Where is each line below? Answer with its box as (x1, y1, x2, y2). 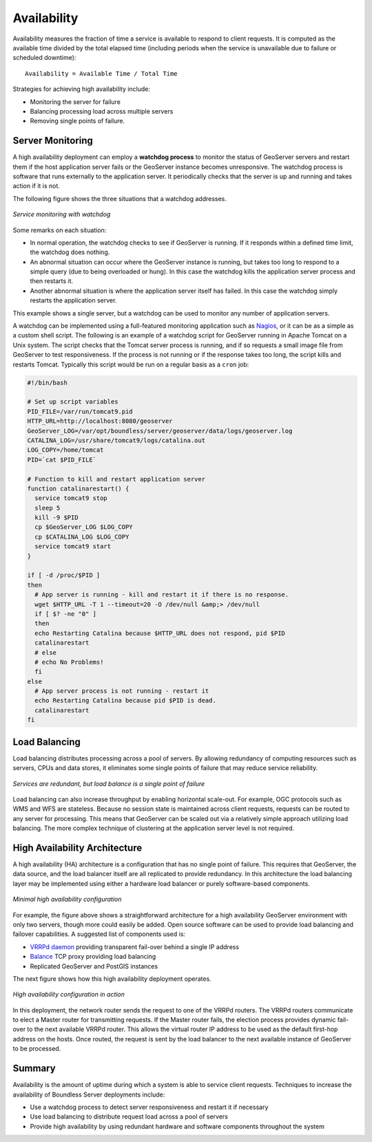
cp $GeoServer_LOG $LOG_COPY (34, 523, 134, 531)
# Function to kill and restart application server (27, 475, 206, 483)
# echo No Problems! (34, 658, 104, 666)
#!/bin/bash (27, 379, 68, 386)
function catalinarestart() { (27, 484, 130, 492)
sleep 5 (34, 503, 61, 512)
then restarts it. (30, 277, 74, 285)
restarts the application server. (30, 296, 117, 304)
